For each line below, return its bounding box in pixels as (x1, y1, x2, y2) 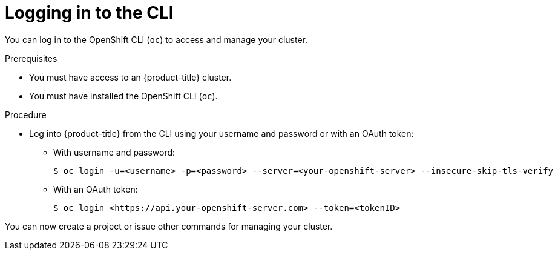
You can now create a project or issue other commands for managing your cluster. (5, 220, 333, 231)
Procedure (5, 109, 47, 120)
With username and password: (53, 147, 176, 157)
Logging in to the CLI (5, 2, 174, 23)
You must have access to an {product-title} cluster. (29, 71, 232, 82)
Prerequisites (5, 53, 57, 64)
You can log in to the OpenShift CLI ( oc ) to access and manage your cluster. (5, 34, 307, 45)
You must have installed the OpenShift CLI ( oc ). (29, 90, 218, 101)
